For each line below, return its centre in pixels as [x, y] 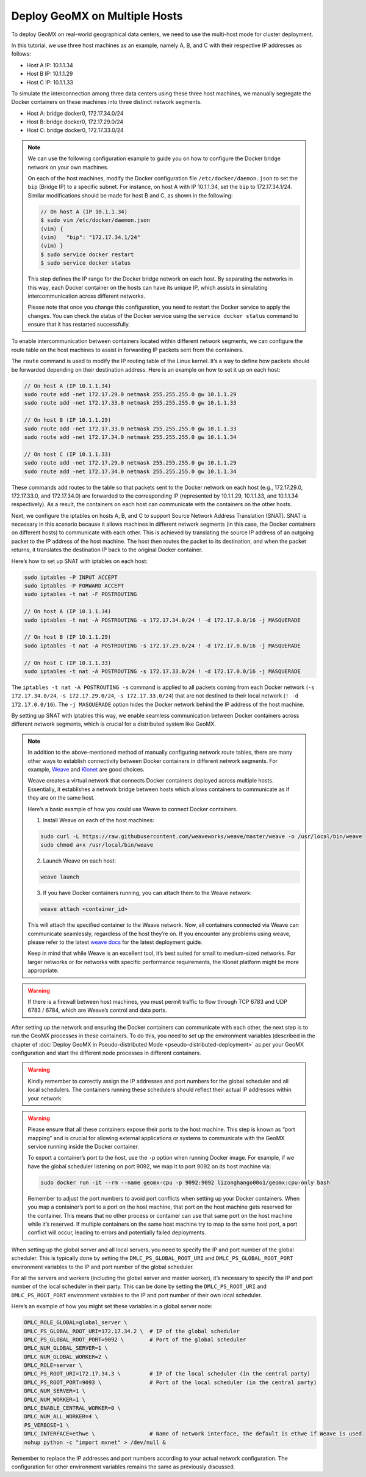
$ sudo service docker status [86, 263]
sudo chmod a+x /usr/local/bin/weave [97, 845]
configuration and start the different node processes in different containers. [106, 1053]
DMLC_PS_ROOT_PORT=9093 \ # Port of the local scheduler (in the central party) [170, 1382]
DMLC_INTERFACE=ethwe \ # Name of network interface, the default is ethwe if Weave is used [193, 1434]
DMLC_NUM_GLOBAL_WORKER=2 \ [66, 1357]
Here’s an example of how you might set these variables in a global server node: [112, 1306]
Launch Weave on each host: [79, 861]
